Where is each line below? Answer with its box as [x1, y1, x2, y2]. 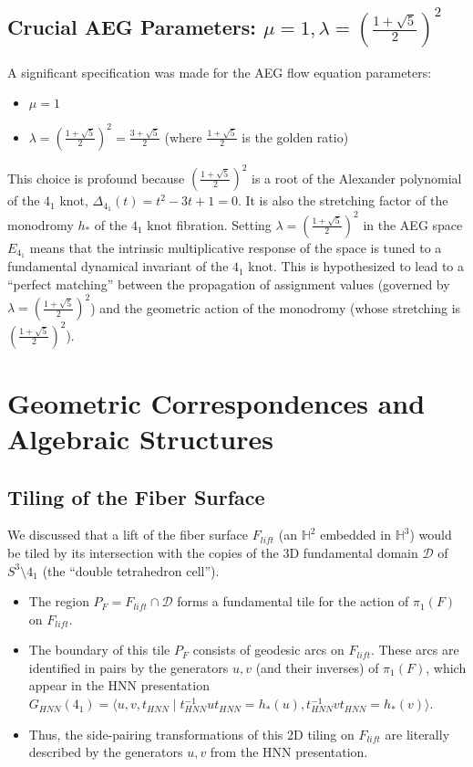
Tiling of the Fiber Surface [7, 482, 265, 510]
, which [426, 657, 467, 677]
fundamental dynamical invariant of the [7, 257, 229, 276]
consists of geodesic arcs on [192, 640, 344, 659]
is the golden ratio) [242, 127, 349, 146]
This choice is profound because [7, 168, 185, 187]
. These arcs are [370, 640, 459, 659]
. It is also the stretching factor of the [237, 191, 448, 210]
